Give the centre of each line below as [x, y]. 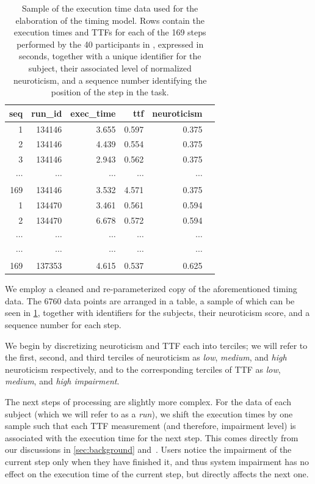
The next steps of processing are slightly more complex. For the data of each [148, 402]
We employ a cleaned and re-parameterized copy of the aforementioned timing [151, 289]
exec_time [93, 113]
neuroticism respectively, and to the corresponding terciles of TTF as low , [143, 369]
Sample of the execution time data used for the [110, 8]
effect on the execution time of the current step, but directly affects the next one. [157, 473]
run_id [47, 113]
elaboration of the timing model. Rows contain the [110, 20]
